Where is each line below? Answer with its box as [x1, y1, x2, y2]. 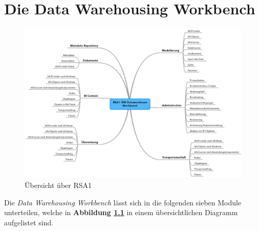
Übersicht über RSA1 [25, 180, 92, 191]
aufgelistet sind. [4, 217, 54, 227]
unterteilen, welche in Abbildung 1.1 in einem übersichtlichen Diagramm [4, 207, 238, 218]
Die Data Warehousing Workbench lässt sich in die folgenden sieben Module [4, 197, 242, 207]
